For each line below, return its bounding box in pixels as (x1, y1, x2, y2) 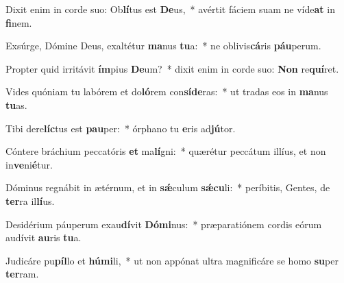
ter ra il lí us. (5, 193, 55, 208)
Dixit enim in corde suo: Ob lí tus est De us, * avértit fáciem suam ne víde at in (5, 2, 335, 16)
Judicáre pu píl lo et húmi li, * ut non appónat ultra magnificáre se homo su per (5, 253, 339, 267)
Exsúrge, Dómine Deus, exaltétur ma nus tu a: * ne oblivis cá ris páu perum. (5, 38, 321, 53)
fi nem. (5, 15, 32, 29)
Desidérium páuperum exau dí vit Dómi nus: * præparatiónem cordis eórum (5, 217, 322, 231)
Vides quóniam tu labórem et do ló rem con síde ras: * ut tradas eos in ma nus (5, 84, 328, 99)
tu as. (5, 97, 27, 112)
